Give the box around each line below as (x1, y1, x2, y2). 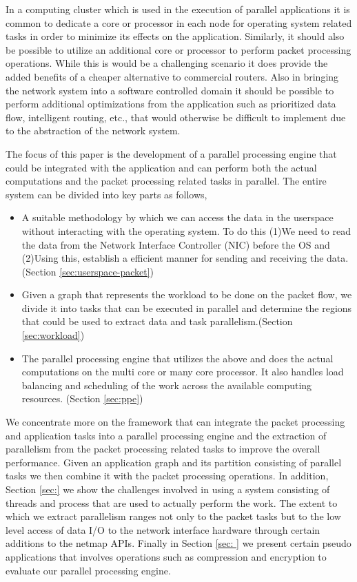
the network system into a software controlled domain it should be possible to (6, 83, 334, 97)
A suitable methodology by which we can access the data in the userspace (21, 210, 334, 225)
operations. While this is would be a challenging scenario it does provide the (6, 56, 328, 70)
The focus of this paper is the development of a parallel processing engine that (6, 146, 337, 160)
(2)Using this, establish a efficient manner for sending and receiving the (21, 251, 324, 265)
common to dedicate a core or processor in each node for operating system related (6, 15, 352, 30)
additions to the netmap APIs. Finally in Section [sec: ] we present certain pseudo (6, 536, 351, 550)
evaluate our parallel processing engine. (6, 563, 171, 577)
